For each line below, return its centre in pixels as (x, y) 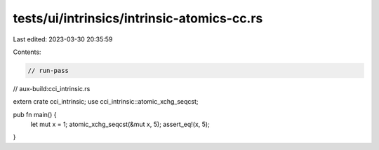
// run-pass (48, 70)
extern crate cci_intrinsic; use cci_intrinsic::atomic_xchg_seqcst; (106, 102)
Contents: (27, 52)
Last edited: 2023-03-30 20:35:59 (63, 39)
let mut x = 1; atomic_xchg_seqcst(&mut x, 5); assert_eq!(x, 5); (120, 124)
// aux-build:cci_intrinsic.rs (52, 88)
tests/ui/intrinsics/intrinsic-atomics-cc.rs (138, 18)
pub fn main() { (35, 114)
